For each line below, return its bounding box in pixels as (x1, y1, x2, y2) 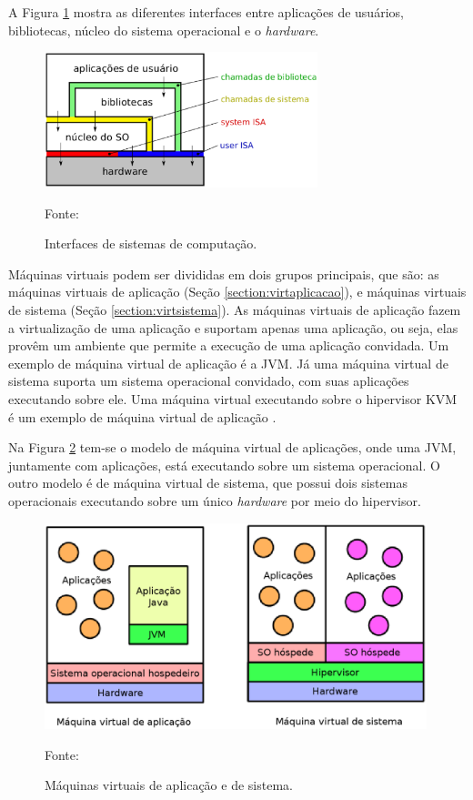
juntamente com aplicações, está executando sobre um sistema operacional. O (8, 455, 440, 474)
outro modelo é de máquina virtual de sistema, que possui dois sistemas (8, 473, 408, 492)
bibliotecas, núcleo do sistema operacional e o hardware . (8, 20, 319, 39)
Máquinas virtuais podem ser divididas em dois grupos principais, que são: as (8, 264, 439, 283)
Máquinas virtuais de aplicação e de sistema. (45, 775, 293, 795)
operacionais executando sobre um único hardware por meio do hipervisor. (8, 491, 421, 510)
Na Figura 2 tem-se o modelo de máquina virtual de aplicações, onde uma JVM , (8, 438, 457, 457)
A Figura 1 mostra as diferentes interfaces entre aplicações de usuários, (8, 3, 404, 21)
